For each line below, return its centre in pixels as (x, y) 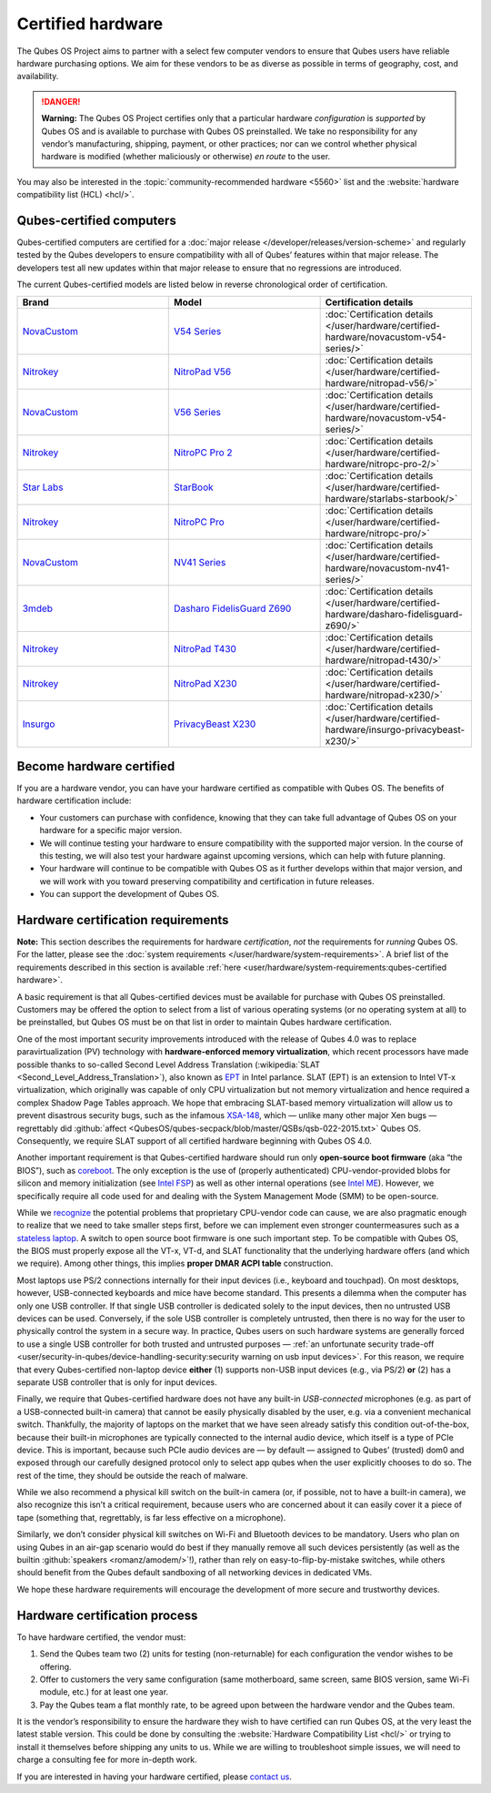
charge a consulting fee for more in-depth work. (107, 1760)
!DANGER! (61, 101)
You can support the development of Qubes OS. (130, 894)
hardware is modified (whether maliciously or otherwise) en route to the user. (186, 157)
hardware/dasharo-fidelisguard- (394, 614)
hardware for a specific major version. (111, 830)
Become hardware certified (96, 766)
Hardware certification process (107, 1615)
